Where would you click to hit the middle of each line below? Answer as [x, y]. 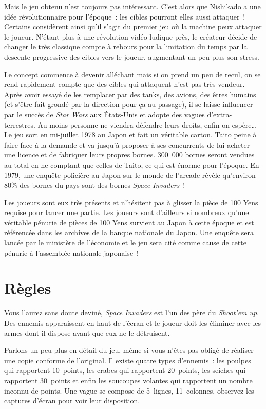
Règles [28, 288]
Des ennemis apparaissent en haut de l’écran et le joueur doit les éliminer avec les [133, 322]
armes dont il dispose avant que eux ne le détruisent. [87, 333]
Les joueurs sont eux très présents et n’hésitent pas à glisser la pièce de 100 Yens [131, 202]
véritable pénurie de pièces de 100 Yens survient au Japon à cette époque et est [129, 222]
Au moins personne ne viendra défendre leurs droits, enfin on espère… [147, 124]
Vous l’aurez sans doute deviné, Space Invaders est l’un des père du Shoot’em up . [132, 313]
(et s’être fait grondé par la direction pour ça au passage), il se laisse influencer [129, 104]
